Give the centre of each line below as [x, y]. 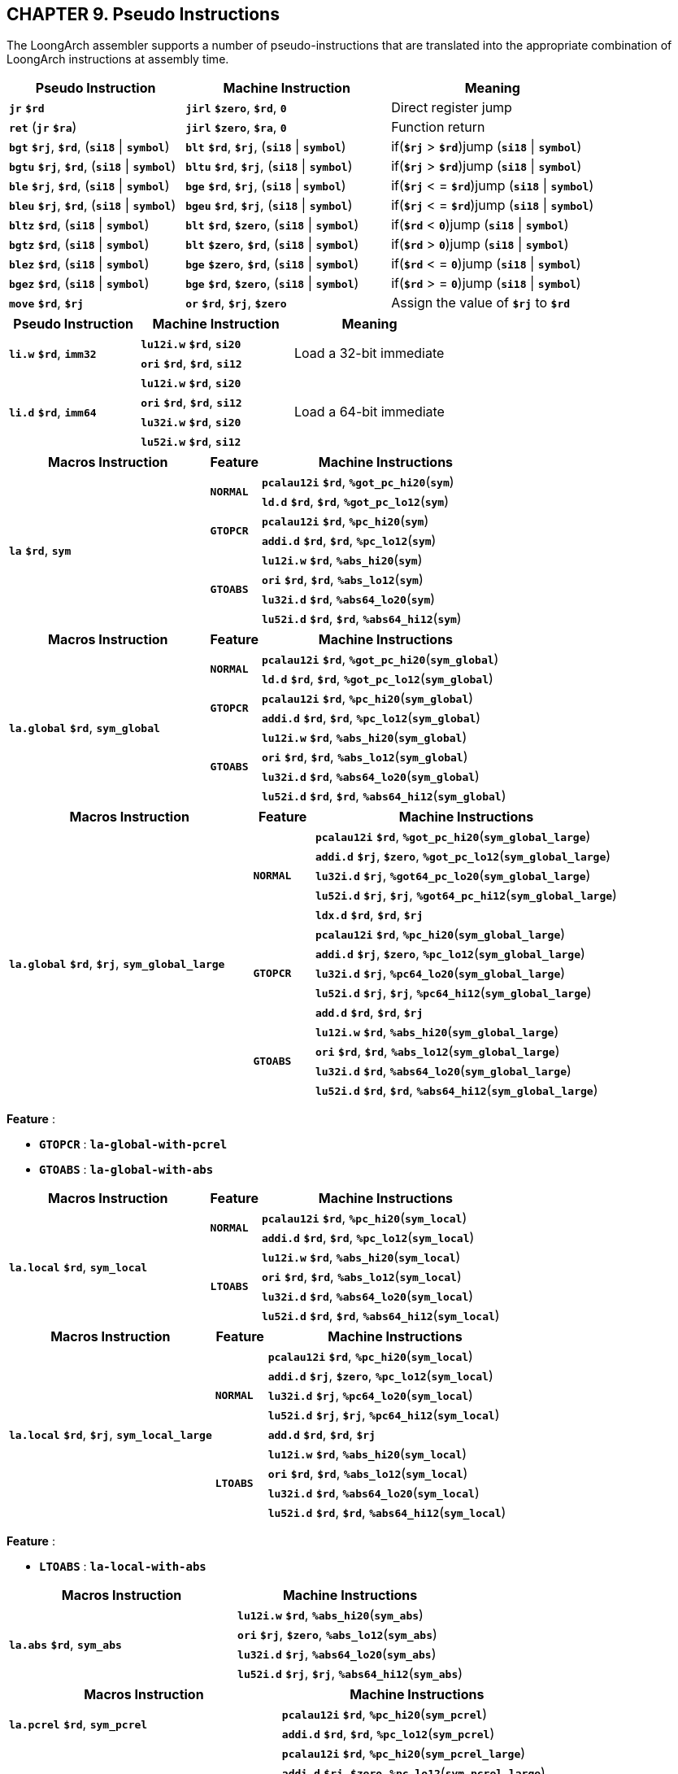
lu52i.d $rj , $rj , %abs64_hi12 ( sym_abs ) [350, 1674]
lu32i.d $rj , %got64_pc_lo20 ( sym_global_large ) [453, 876]
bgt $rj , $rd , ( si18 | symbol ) [89, 147]
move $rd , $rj [46, 303]
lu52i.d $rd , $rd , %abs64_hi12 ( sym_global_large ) [456, 1090]
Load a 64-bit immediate [369, 412]
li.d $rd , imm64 [53, 412]
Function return [438, 127]
